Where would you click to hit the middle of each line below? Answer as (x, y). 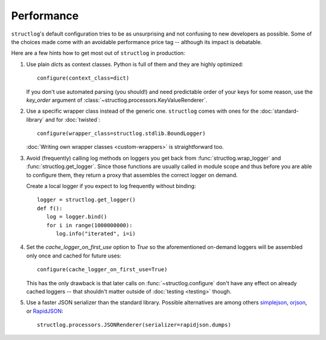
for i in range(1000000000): (89, 225)
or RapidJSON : (45, 311)
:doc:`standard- (279, 111)
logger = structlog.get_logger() (86, 200)
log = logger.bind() (77, 217)
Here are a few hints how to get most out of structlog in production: (98, 53)
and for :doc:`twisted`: (73, 119)
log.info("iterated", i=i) (96, 233)
